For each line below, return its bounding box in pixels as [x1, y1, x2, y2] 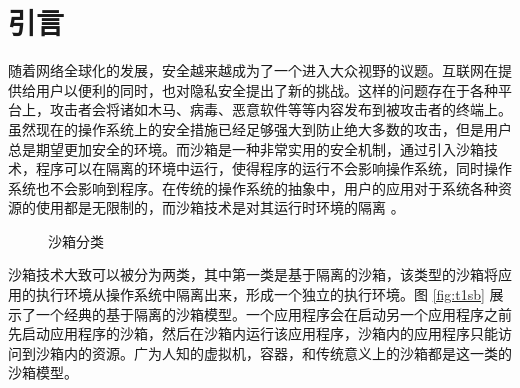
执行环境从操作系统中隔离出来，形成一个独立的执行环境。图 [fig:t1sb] [35, 284, 485, 305]
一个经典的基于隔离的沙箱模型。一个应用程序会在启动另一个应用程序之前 [35, 303, 512, 324]
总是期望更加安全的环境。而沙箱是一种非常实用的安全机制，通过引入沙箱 [8, 138, 484, 159]
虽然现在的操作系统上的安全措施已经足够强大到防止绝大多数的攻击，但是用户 [8, 118, 512, 139]
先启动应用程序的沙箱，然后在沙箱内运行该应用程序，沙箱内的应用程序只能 [8, 323, 498, 344]
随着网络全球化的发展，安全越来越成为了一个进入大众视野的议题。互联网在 [8, 60, 498, 81]
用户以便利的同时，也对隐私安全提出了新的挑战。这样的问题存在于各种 [35, 79, 498, 100]
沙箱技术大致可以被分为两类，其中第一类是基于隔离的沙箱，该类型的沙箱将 [8, 264, 498, 285]
